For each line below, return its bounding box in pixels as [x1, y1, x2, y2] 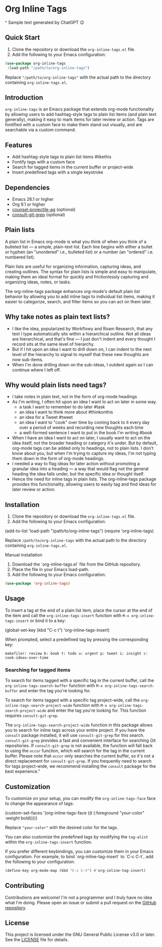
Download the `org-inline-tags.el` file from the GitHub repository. [12, 561, 141, 567]
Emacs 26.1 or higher [12, 196, 54, 202]
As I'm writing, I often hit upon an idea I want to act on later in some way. [12, 399, 157, 405]
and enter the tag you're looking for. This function [47, 707, 147, 714]
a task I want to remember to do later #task [19, 404, 105, 410]
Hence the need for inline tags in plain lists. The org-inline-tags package [12, 476, 156, 482]
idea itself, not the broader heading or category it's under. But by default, [12, 440, 158, 446]
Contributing [5, 882, 44, 890]
